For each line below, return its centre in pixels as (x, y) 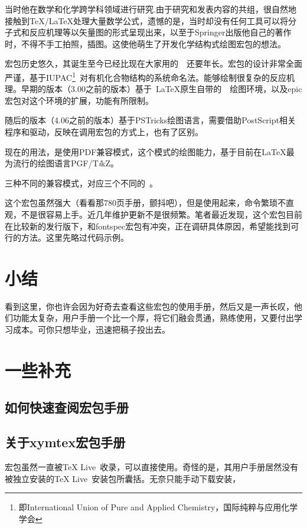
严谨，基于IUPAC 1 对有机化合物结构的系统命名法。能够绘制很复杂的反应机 (150, 76)
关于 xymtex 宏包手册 (65, 442)
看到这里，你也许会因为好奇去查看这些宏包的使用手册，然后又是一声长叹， (149, 306)
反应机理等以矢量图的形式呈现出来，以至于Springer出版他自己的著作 (160, 32)
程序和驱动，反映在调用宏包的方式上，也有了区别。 (104, 132)
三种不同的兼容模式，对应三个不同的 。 (81, 183)
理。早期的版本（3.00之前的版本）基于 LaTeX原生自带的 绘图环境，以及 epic (153, 89)
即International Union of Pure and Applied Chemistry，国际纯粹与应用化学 (158, 507)
